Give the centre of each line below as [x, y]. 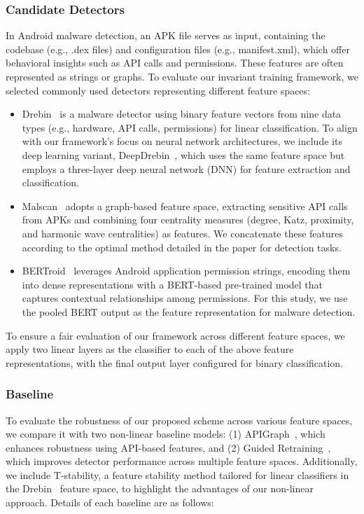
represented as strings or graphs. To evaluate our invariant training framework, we [182, 76]
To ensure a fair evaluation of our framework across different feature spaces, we [175, 335]
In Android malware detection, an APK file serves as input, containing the [166, 35]
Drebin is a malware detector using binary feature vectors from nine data [182, 114]
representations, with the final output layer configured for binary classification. [175, 362]
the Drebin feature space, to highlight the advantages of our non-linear [160, 488]
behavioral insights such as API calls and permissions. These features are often [175, 63]
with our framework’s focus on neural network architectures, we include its [182, 141]
